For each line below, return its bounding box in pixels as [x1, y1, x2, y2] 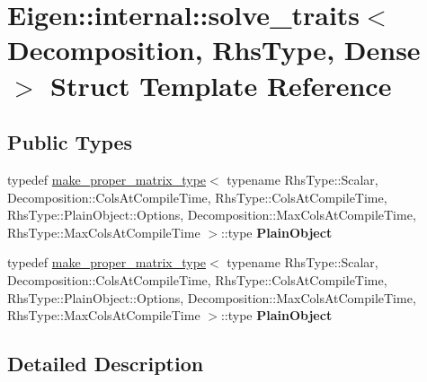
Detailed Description [7, 350, 204, 378]
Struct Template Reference [50, 66, 392, 103]
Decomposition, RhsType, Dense [7, 31, 421, 68]
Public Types [7, 128, 133, 156]
